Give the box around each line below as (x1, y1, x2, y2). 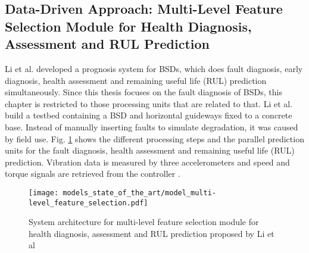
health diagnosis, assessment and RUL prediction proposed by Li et (29, 227, 274, 239)
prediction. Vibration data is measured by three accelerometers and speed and (5, 155, 290, 168)
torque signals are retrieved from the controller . (5, 167, 180, 180)
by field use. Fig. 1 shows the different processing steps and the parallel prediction (5, 132, 304, 145)
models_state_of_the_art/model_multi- (63, 188, 216, 197)
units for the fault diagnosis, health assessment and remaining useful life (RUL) (5, 144, 295, 157)
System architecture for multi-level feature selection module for (29, 215, 259, 228)
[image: (29, 188, 59, 197)
